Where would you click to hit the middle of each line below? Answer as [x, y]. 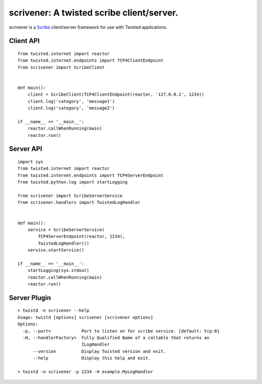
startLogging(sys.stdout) [58, 270]
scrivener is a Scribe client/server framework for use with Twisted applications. [88, 27]
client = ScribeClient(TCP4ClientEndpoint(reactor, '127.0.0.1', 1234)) [116, 94]
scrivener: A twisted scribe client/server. [94, 13]
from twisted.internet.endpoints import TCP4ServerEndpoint [90, 175]
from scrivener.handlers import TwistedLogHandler [79, 202]
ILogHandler [96, 344]
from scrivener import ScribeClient [61, 67]
